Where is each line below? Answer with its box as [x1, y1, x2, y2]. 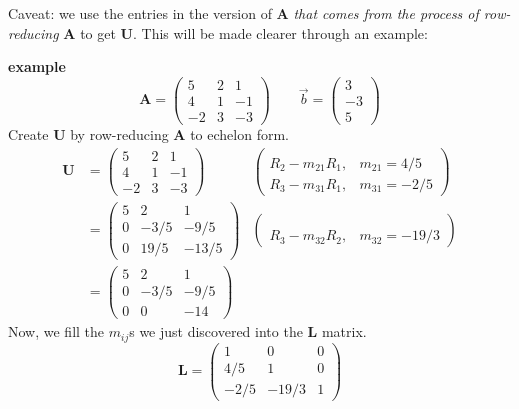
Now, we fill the [8, 321, 105, 342]
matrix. [321, 321, 367, 342]
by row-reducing [70, 123, 169, 144]
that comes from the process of [293, 3, 479, 23]
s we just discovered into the [129, 321, 303, 342]
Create [8, 123, 49, 144]
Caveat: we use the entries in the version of [8, 3, 272, 23]
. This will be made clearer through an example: [132, 22, 428, 43]
